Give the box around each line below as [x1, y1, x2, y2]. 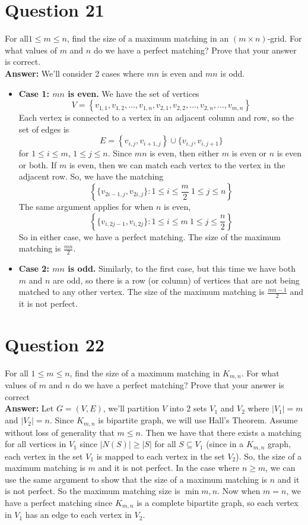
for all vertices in [5, 438, 66, 450]
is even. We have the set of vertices [68, 87, 199, 99]
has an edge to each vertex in [25, 508, 132, 521]
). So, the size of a [236, 449, 302, 462]
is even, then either [150, 147, 219, 159]
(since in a [206, 438, 244, 450]
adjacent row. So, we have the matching [18, 170, 164, 183]
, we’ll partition [103, 402, 160, 414]
